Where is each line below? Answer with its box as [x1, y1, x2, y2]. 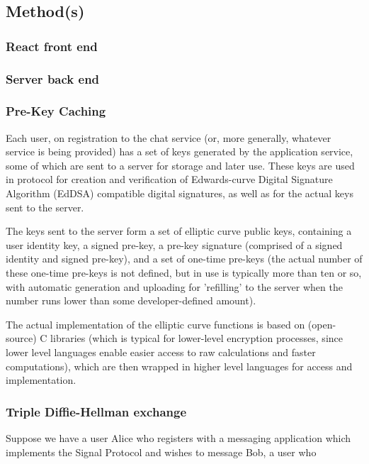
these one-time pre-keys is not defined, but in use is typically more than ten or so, [6, 265, 362, 280]
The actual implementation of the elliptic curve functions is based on [6, 316, 305, 331]
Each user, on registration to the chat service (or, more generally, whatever [6, 130, 331, 145]
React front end [6, 37, 98, 55]
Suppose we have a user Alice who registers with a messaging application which [6, 431, 351, 445]
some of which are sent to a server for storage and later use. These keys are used [6, 158, 355, 172]
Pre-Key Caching [6, 102, 106, 120]
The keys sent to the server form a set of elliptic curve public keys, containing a [6, 223, 352, 238]
